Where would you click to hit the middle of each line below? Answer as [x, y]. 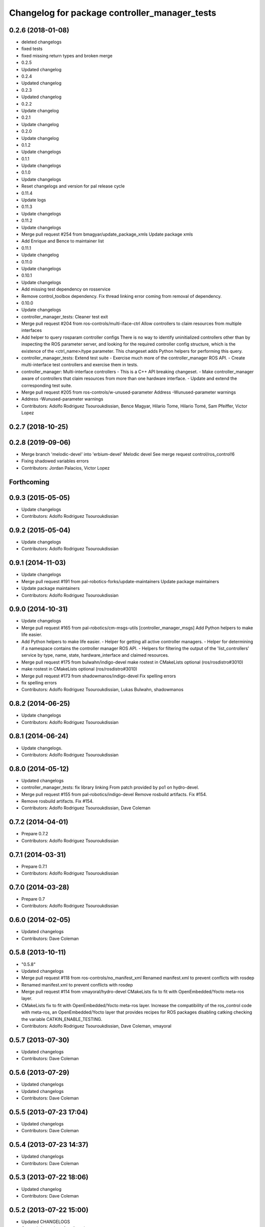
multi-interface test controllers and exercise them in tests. [80, 365]
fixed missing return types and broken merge [67, 55]
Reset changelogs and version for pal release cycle [73, 186]
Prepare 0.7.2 [35, 834]
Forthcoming [29, 482]
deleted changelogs [41, 42]
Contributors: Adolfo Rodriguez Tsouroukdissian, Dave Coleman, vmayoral [96, 1026]
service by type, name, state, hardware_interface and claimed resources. [95, 655]
